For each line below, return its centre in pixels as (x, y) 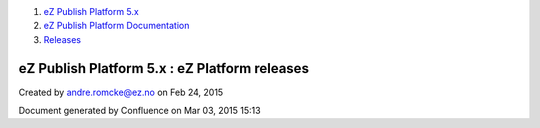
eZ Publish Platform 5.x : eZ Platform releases (164, 68)
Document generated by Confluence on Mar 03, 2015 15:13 (139, 111)
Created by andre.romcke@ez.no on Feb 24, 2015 (121, 92)
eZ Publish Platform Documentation (116, 26)
